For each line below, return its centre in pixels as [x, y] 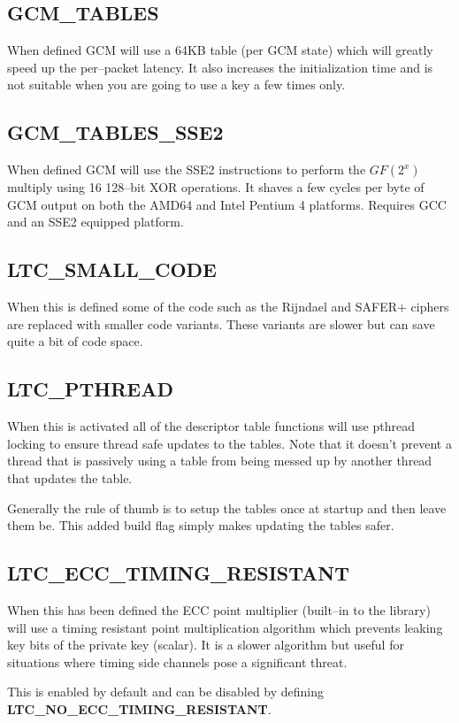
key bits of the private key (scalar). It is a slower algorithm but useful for [206, 645]
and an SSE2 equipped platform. [96, 222]
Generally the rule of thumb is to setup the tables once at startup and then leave [227, 508]
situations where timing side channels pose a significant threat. [177, 661]
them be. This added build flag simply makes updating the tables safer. [201, 525]
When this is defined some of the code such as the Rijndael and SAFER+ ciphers [228, 307]
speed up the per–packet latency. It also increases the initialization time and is [220, 67]
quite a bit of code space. [75, 341]
